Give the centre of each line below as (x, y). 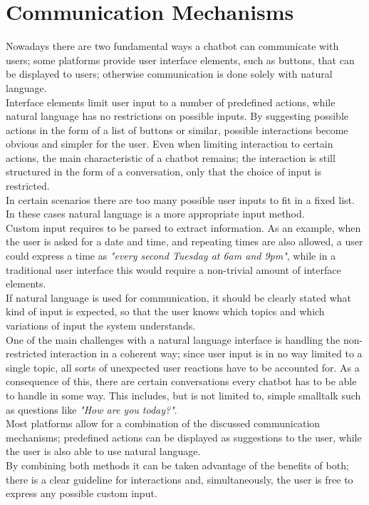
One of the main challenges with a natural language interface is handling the (173, 339)
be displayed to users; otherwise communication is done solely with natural (169, 74)
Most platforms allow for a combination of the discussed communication (163, 423)
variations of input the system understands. (101, 325)
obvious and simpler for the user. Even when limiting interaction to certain (170, 144)
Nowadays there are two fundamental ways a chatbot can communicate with (172, 46)
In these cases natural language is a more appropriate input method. (155, 214)
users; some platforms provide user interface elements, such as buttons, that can (180, 60)
